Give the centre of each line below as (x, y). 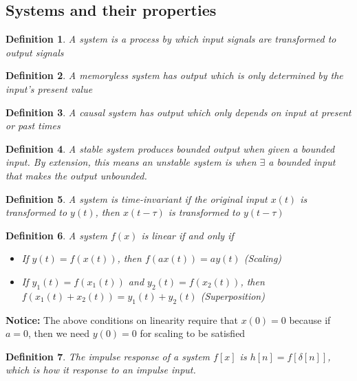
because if (310, 319)
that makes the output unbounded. (76, 175)
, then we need (59, 333)
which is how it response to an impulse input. (101, 370)
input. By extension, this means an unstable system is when (131, 162)
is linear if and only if (187, 235)
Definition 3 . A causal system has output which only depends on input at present (178, 112)
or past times (33, 126)
